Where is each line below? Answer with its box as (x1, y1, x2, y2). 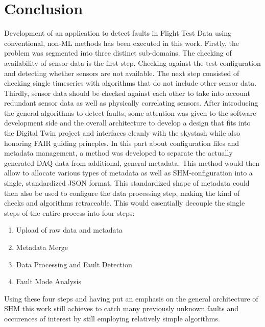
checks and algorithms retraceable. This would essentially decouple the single (4, 197, 245, 208)
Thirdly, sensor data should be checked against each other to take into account (4, 87, 250, 98)
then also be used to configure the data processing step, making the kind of (4, 187, 240, 198)
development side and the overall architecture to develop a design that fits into (4, 117, 251, 128)
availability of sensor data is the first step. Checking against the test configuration (4, 57, 261, 68)
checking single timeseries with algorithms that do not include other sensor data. (4, 78, 257, 88)
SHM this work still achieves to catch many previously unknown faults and (4, 303, 238, 314)
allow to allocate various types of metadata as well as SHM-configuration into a (4, 167, 253, 178)
